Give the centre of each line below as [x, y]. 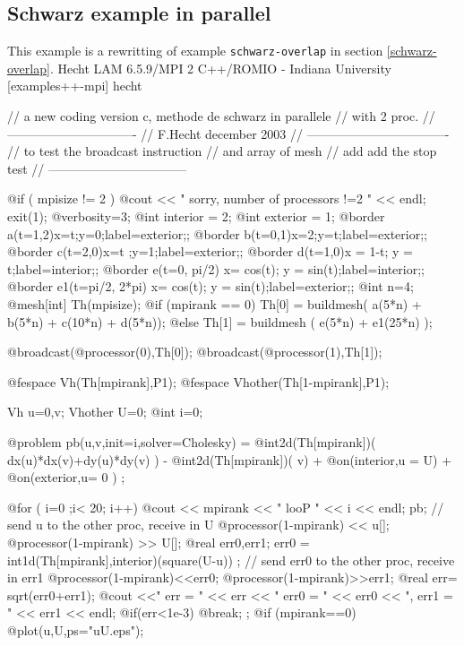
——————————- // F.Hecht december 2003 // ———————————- [228, 133]
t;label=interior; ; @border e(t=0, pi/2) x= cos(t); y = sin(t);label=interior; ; [216, 268]
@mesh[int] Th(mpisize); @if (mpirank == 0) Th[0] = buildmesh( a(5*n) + [215, 303]
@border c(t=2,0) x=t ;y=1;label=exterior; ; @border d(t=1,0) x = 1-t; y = [210, 251]
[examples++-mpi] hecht [75, 86]
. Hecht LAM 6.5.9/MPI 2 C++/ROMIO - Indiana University [220, 68]
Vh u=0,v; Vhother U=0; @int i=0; [105, 412]
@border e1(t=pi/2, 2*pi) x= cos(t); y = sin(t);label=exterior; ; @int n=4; [211, 286]
